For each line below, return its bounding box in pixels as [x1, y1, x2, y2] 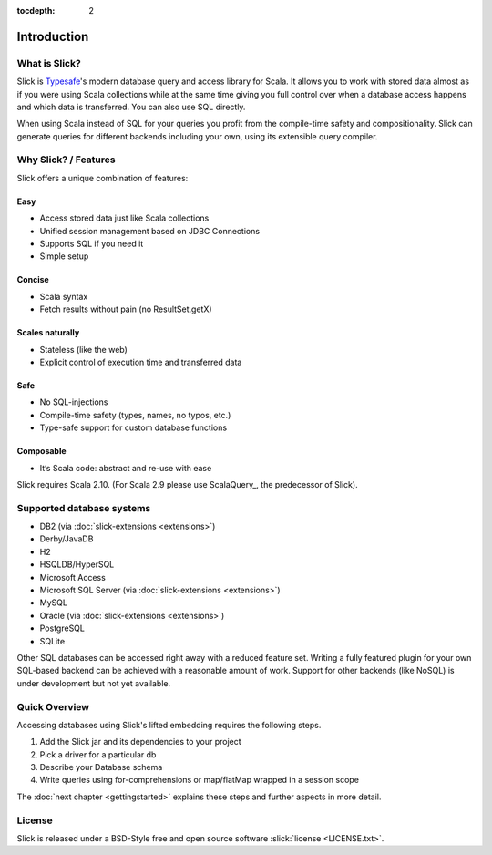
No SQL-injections [39, 397, 108, 407]
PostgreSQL [39, 623, 86, 634]
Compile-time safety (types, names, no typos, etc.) [39, 409, 231, 420]
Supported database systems [16, 501, 151, 514]
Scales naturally [16, 327, 80, 338]
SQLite [39, 635, 66, 646]
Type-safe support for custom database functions [39, 422, 228, 433]
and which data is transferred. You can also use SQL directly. [16, 101, 246, 112]
